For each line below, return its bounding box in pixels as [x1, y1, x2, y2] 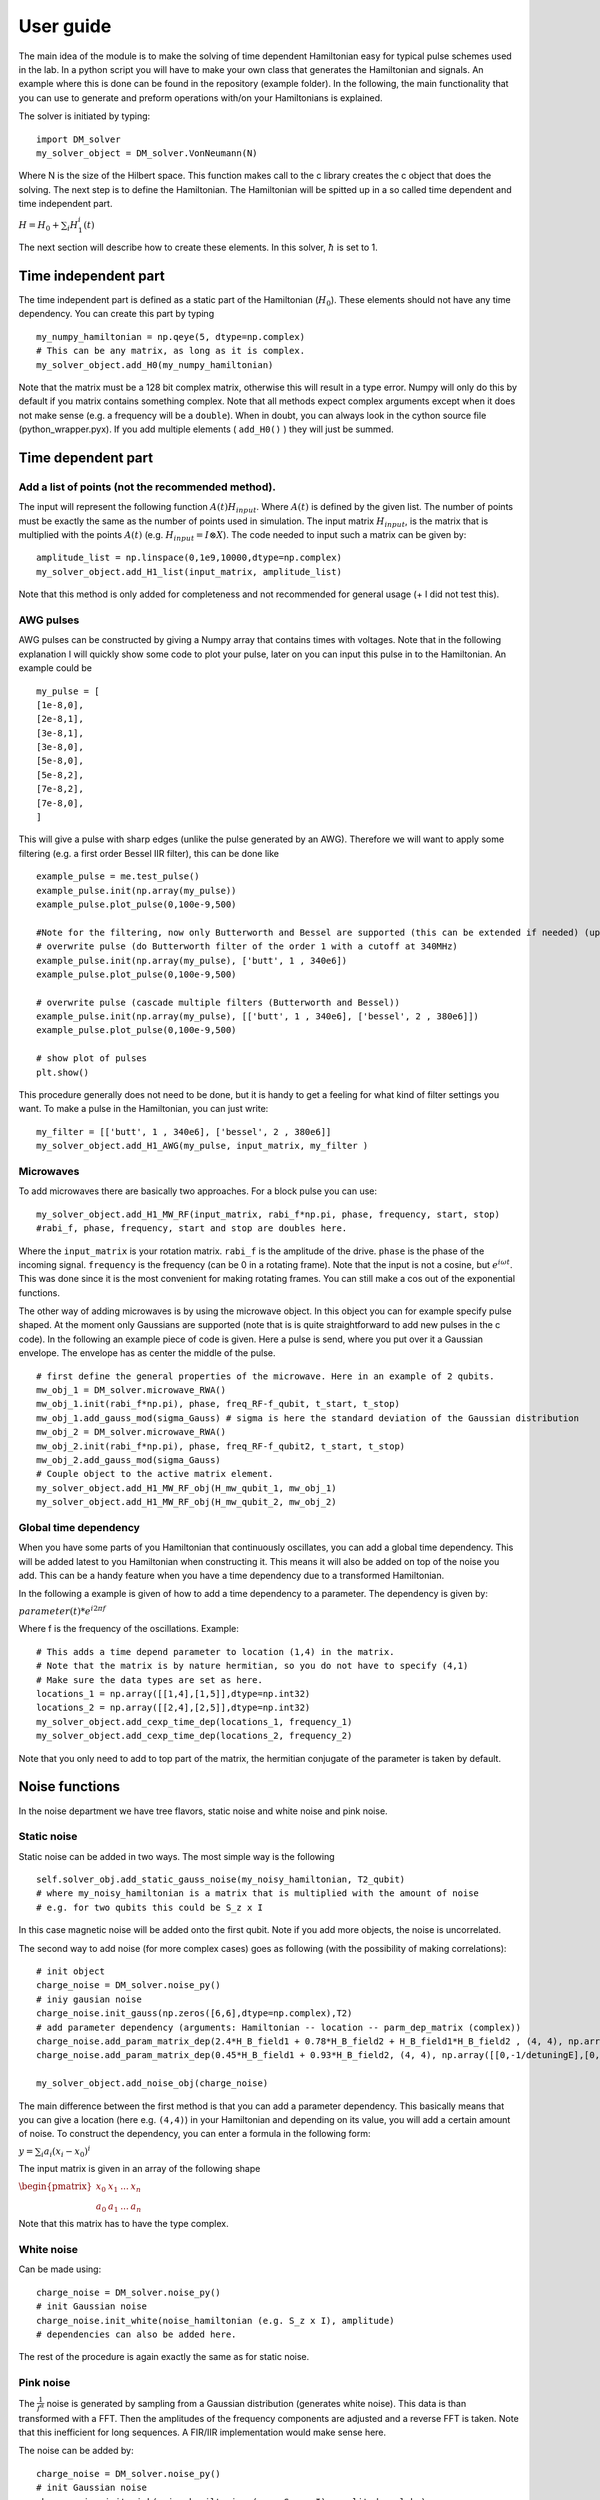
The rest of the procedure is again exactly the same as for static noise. [18, 2351, 310, 2363]
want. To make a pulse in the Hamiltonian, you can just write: [18, 1103, 269, 1115]
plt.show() [36, 1066, 90, 1078]
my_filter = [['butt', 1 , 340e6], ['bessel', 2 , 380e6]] [36, 1126, 332, 1137]
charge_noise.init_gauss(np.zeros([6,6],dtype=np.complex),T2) [36, 2008, 353, 2019]
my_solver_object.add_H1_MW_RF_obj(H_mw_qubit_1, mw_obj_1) [36, 1482, 337, 1494]
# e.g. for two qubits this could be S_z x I [36, 1901, 264, 1913]
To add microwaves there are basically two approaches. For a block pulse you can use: [18, 1185, 378, 1197]
